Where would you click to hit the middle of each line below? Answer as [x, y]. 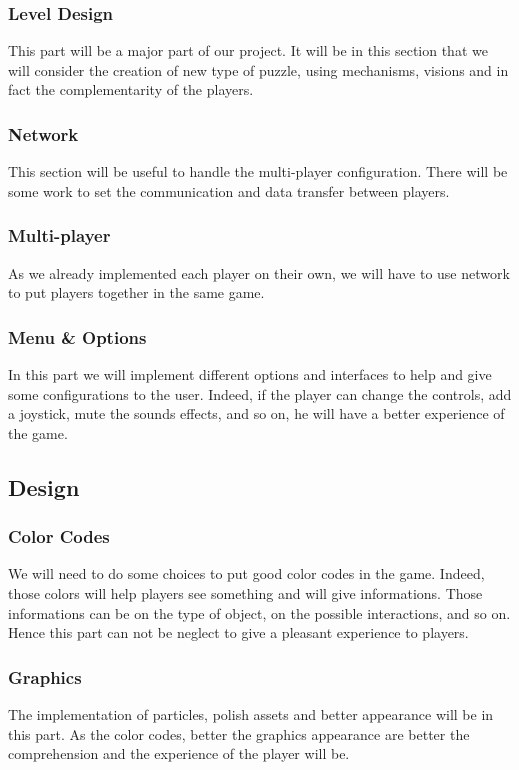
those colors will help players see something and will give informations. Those [245, 593]
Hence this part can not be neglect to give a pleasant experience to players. [238, 632]
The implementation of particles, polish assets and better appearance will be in [251, 714]
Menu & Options [77, 336]
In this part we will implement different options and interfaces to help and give [250, 374]
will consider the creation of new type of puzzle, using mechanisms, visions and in [258, 69]
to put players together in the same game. [136, 292]
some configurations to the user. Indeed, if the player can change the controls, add [260, 393]
